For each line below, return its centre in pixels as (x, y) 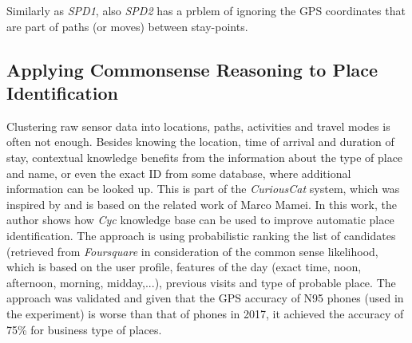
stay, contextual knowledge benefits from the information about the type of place (205, 157)
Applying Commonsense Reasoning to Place (192, 69)
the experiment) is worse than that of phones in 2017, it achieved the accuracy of (205, 313)
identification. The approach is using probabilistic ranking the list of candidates (201, 235)
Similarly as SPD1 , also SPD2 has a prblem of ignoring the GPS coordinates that (206, 10)
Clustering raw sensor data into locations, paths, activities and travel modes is (198, 126)
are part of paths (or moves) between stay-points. (127, 26)
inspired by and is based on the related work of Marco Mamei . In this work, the (202, 204)
